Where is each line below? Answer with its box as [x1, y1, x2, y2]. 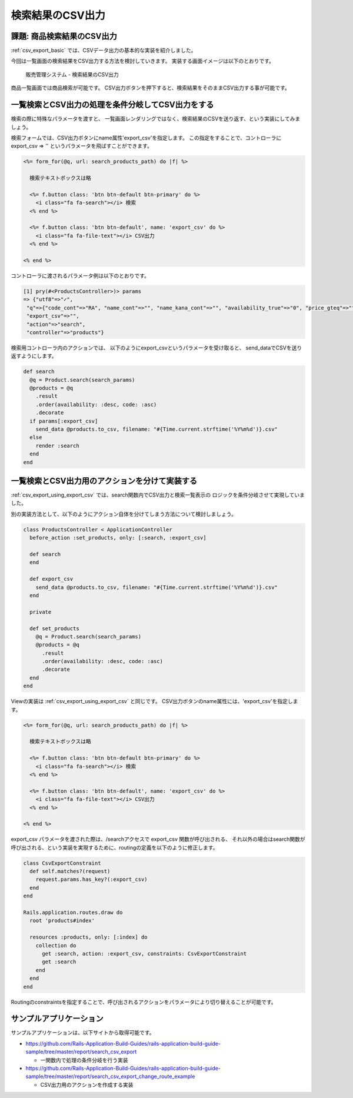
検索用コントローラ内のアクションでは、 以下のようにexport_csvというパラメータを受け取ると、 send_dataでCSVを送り [11, 344, 302, 351]
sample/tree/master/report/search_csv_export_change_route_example [25, 1073, 195, 1080]
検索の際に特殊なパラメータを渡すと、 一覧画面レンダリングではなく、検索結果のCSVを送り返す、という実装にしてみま [11, 115, 301, 122]
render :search [35, 442, 79, 449]
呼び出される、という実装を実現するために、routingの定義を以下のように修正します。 [11, 844, 218, 851]
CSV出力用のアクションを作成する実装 [40, 1081, 134, 1088]
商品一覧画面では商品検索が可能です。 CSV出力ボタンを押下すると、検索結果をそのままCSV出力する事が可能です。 [11, 84, 291, 91]
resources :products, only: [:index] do [29, 934, 148, 941]
